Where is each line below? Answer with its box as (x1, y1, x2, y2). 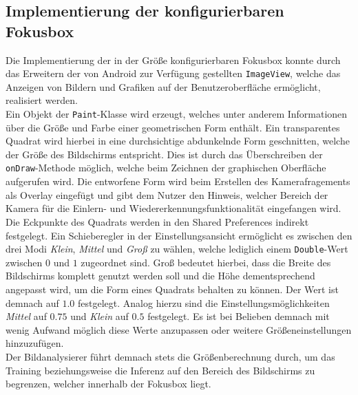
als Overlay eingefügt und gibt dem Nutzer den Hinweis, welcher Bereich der (6, 187, 328, 202)
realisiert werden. (6, 93, 78, 107)
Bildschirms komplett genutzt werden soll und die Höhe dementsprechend (6, 268, 315, 283)
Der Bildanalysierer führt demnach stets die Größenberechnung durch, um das (6, 349, 335, 363)
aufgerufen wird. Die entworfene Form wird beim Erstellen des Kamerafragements (6, 174, 350, 189)
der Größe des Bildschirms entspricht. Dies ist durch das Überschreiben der (6, 147, 323, 161)
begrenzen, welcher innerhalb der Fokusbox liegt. (6, 376, 211, 391)
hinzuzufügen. (6, 336, 64, 350)
